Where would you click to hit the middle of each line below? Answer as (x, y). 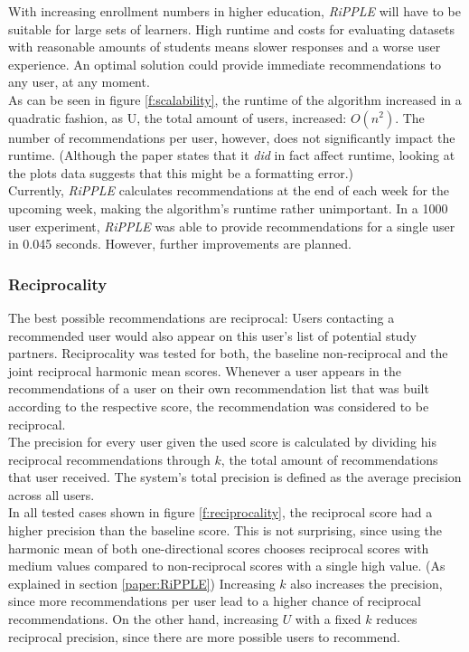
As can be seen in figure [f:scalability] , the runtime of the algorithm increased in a (235, 99)
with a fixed (328, 619)
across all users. (52, 494)
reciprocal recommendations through (109, 459)
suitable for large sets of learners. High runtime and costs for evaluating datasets (231, 28)
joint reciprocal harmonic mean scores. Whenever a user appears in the (205, 370)
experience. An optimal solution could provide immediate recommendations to (225, 64)
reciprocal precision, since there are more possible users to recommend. (204, 636)
